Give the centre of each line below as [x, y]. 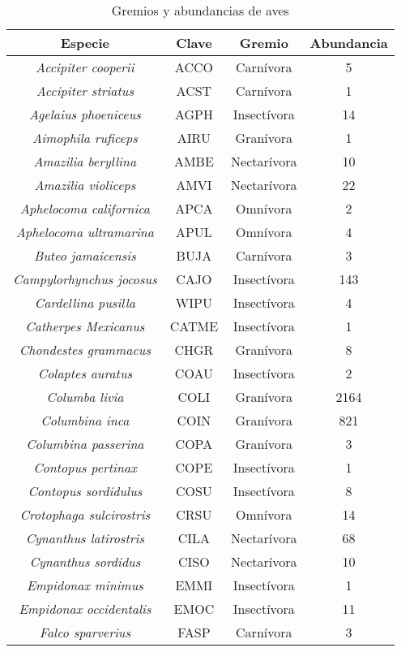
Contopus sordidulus [85, 491]
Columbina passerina [85, 444]
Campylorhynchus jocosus [85, 279]
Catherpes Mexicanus [85, 326]
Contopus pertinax [85, 467]
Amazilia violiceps [85, 185]
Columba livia [85, 397]
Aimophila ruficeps [85, 138]
